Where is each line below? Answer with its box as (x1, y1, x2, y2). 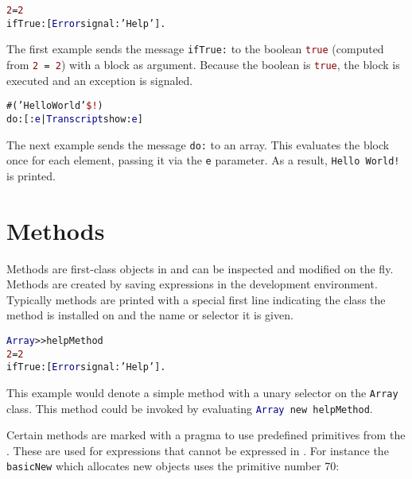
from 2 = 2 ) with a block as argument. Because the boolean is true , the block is (6, 56, 400, 72)
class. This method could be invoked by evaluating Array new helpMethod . (6, 400, 373, 416)
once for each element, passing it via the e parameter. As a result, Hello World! (6, 152, 400, 168)
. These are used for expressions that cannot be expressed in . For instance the (6, 442, 389, 458)
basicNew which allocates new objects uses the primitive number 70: (6, 458, 340, 474)
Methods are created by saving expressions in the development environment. (6, 276, 378, 292)
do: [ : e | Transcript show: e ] (6, 113, 143, 125)
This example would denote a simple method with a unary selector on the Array (6, 384, 398, 400)
